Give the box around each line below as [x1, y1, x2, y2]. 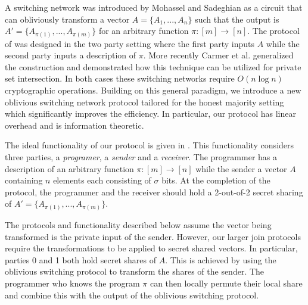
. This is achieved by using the [165, 253, 276, 266]
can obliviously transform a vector [5, 13, 130, 25]
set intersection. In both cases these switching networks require [5, 72, 235, 85]
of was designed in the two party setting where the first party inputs [5, 37, 254, 49]
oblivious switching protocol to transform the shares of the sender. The [5, 265, 265, 278]
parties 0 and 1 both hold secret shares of [5, 253, 156, 266]
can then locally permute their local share [150, 276, 303, 289]
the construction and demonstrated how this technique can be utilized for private [5, 60, 301, 73]
